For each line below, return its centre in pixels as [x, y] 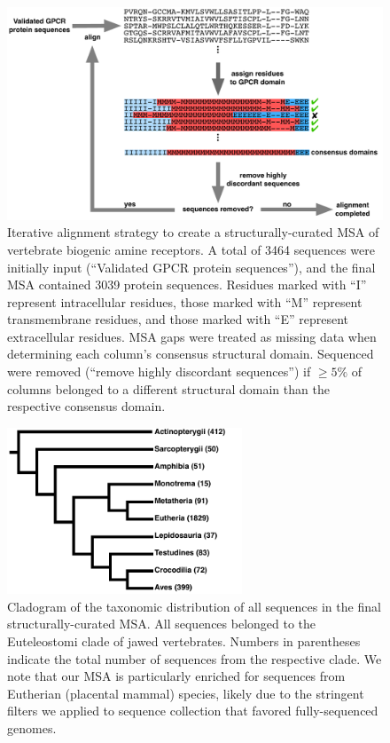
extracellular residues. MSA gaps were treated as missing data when [192, 336]
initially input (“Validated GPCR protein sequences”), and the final [191, 267]
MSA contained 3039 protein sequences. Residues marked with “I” [187, 285]
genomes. [32, 727]
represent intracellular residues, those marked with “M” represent [185, 301]
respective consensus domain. [86, 406]
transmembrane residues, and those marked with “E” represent [178, 319]
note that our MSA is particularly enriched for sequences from [176, 676]
